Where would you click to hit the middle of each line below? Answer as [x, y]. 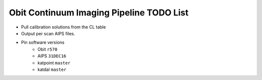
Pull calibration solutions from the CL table [64, 27]
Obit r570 [48, 49]
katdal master [52, 69]
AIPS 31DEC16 [52, 56]
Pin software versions [43, 42]
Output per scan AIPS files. [48, 33]
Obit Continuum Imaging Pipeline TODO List [99, 13]
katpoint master [54, 63]
